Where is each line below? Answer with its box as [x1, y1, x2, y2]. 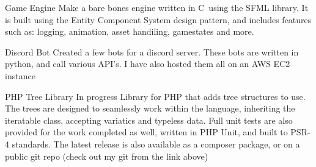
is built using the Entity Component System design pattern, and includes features [5, 13, 312, 26]
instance [5, 69, 35, 82]
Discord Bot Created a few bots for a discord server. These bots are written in [5, 45, 299, 58]
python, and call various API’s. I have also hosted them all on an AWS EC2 [5, 57, 290, 70]
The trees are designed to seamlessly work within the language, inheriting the [5, 102, 295, 115]
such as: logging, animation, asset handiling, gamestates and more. [5, 25, 254, 38]
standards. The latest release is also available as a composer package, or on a [12, 137, 300, 150]
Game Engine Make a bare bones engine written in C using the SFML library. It [5, 1, 309, 13]
